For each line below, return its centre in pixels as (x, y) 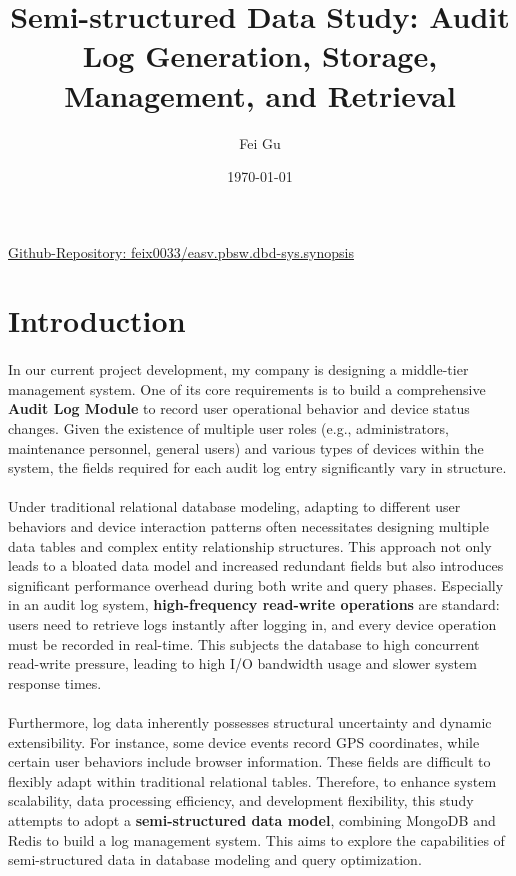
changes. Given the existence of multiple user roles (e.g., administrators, (228, 428)
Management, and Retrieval (260, 94)
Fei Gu (260, 142)
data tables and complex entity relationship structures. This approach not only (250, 545)
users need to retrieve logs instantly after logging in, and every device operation (252, 623)
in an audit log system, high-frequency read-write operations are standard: (254, 604)
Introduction (97, 320)
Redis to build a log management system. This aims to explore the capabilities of (256, 839)
